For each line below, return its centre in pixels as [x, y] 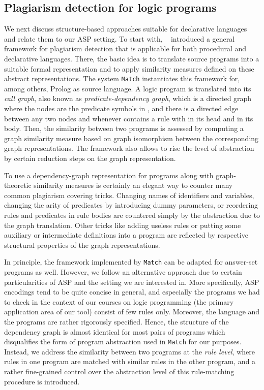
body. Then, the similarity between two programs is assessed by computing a [124, 128]
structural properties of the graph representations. [82, 245]
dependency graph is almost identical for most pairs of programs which [115, 331]
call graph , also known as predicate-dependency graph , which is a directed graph [128, 98]
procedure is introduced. [42, 381]
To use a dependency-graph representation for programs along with [109, 175]
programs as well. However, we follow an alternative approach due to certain [123, 271]
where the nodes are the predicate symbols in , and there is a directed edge [121, 108]
